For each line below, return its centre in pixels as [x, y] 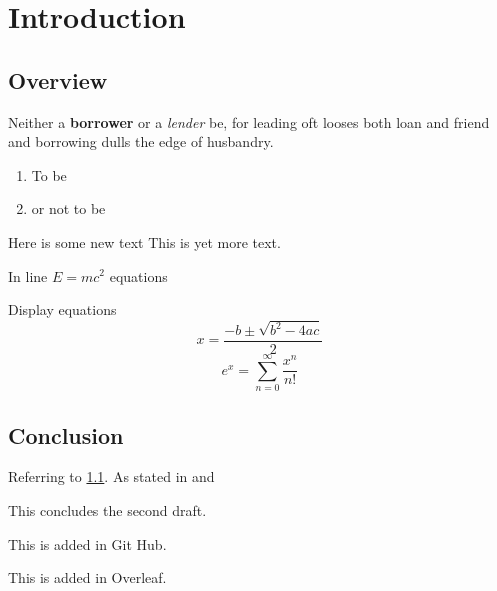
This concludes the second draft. [107, 510]
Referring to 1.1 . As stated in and [111, 476]
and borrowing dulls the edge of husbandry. [141, 141]
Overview [58, 79]
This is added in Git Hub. [87, 543]
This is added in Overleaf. [87, 577]
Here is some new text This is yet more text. [144, 241]
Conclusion [66, 434]
